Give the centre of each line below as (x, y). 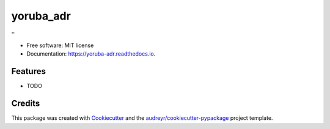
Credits (26, 104)
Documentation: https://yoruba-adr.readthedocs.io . (91, 54)
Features (28, 71)
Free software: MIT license (60, 45)
